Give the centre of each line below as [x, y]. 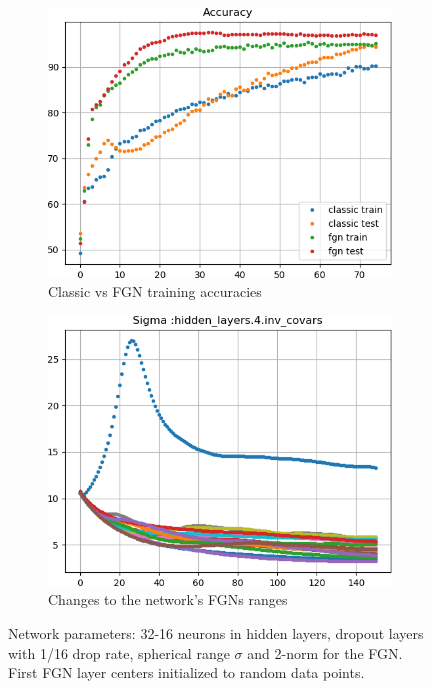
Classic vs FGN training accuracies [155, 291]
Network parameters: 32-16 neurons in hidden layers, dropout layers [216, 633]
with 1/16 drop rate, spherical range [119, 652]
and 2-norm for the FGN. [325, 652]
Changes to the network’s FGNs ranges [168, 599]
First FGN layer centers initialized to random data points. [186, 672]
